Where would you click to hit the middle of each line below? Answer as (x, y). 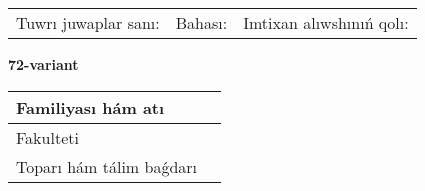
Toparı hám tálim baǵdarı (107, 166)
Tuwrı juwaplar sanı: (88, 22)
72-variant (43, 64)
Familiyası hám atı (90, 107)
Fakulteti (47, 137)
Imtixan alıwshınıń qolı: (326, 22)
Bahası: (201, 22)
